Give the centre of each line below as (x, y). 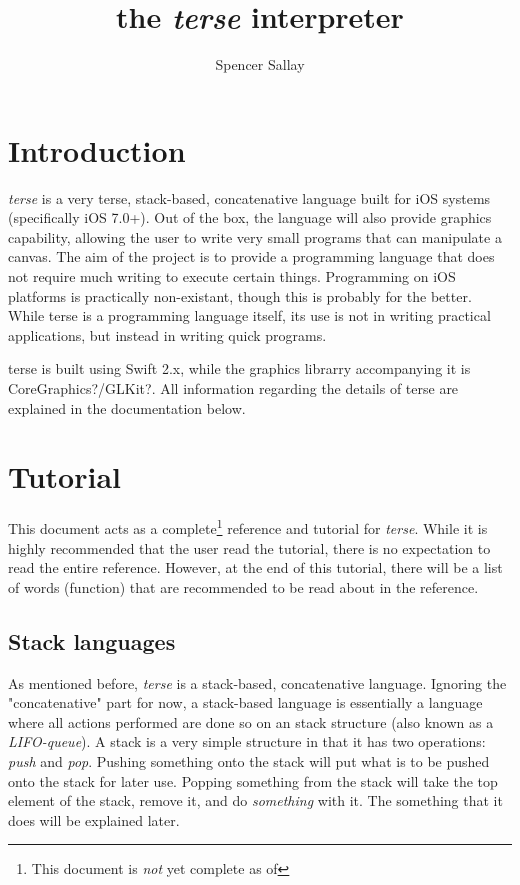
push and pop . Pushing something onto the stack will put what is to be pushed (249, 760)
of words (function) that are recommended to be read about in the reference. (243, 586)
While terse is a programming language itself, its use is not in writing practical (249, 315)
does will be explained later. (94, 819)
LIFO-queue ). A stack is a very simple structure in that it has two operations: (247, 741)
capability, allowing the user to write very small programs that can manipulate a (255, 236)
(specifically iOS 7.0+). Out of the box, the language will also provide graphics (250, 217)
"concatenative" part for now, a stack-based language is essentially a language (245, 702)
